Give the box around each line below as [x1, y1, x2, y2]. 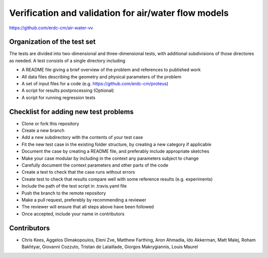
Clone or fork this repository [21, 121, 79, 127]
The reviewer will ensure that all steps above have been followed [21, 204, 154, 210]
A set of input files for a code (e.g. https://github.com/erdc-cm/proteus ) [21, 81, 169, 87]
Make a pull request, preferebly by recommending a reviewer [21, 197, 146, 203]
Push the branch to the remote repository [21, 190, 106, 196]
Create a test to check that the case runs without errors [21, 169, 135, 175]
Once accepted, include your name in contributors [21, 211, 125, 217]
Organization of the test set [9, 38, 96, 46]
